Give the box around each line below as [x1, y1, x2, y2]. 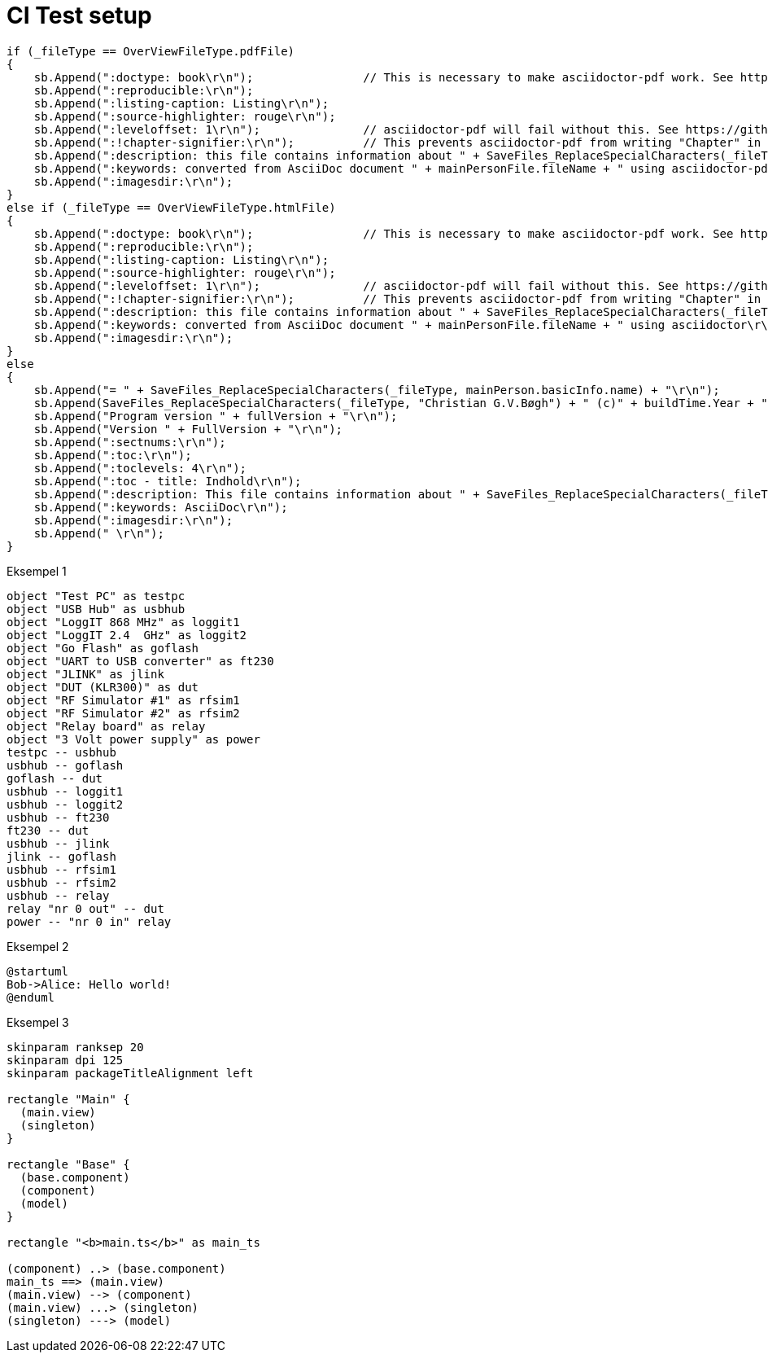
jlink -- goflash [7, 849, 116, 863]
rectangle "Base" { [7, 1157, 130, 1171]
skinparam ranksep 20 [7, 1040, 144, 1054]
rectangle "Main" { [7, 1092, 130, 1106]
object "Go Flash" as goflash [7, 641, 199, 655]
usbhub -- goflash [7, 758, 124, 772]
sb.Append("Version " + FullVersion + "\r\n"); [33, 422, 343, 436]
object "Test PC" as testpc [7, 589, 185, 603]
